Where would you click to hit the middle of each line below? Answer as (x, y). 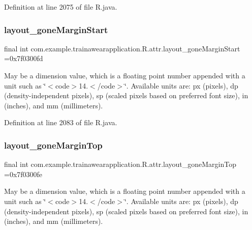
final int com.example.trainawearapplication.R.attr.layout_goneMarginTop (120, 164)
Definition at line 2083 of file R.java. (61, 122)
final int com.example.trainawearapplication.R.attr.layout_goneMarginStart (122, 48)
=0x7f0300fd (24, 58)
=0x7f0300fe (23, 174)
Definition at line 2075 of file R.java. (61, 7)
